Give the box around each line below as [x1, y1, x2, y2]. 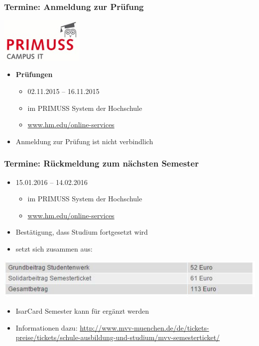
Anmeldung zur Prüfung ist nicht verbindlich [15, 136, 153, 146]
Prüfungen [15, 69, 53, 80]
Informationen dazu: [15, 322, 78, 333]
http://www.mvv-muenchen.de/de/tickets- [80, 322, 209, 333]
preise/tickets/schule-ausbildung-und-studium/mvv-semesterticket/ [15, 332, 220, 343]
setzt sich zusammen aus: [15, 244, 93, 254]
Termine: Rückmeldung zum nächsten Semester [4, 157, 199, 170]
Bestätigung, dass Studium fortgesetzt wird [15, 227, 148, 237]
